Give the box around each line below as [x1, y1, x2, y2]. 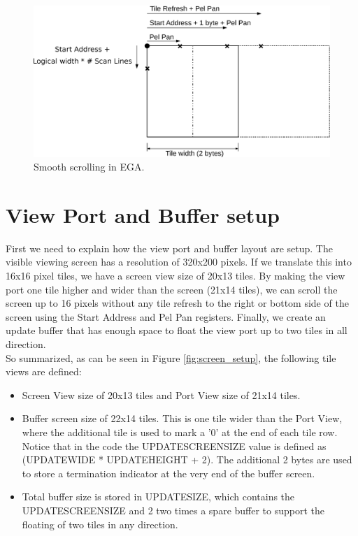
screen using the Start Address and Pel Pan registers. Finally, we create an [6, 309, 326, 324]
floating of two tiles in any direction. [22, 516, 178, 531]
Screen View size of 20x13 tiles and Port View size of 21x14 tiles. [22, 387, 301, 402]
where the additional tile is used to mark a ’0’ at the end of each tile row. [22, 424, 338, 439]
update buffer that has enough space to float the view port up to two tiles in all [6, 323, 348, 338]
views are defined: [6, 364, 82, 379]
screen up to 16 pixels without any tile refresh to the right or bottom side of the [6, 296, 349, 310]
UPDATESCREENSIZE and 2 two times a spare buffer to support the [22, 502, 325, 517]
